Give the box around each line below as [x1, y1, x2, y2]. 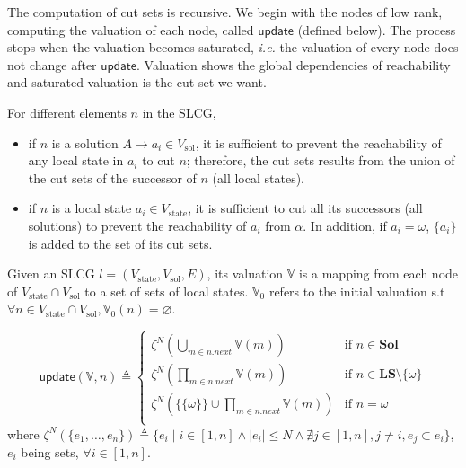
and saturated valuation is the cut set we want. [7, 73, 267, 92]
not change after [7, 55, 97, 74]
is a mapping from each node [298, 264, 459, 283]
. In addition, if [303, 216, 387, 234]
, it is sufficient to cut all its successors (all [188, 199, 423, 217]
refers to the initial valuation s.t [268, 281, 445, 300]
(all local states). [212, 168, 304, 187]
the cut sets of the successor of [28, 168, 197, 187]
